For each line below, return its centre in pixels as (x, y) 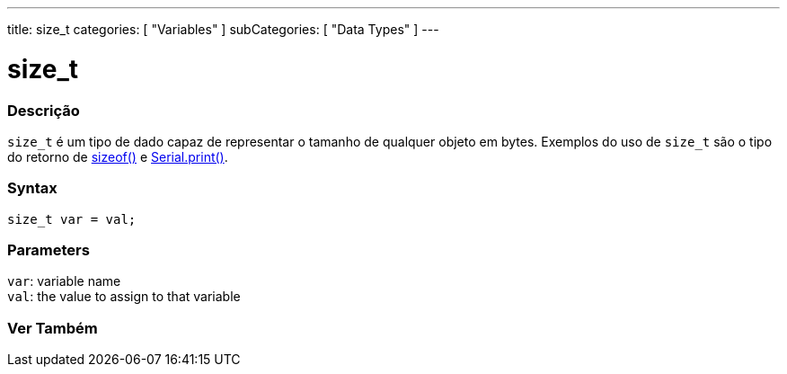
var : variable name (64, 281)
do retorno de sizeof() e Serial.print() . (118, 156)
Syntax (32, 188)
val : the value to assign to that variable (124, 297)
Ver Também (53, 328)
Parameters (49, 250)
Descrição (44, 110)
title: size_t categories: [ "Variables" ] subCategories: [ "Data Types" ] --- (223, 29)
